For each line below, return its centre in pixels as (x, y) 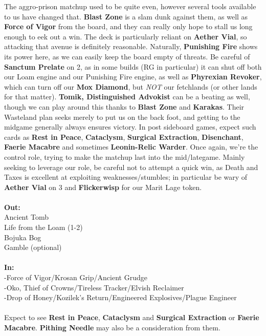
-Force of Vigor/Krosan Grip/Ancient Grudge (76, 277)
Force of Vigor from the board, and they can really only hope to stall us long (128, 26)
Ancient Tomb (27, 217)
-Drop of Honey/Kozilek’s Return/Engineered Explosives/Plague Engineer (120, 297)
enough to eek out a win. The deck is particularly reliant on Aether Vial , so (126, 36)
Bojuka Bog (23, 237)
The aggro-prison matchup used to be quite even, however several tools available (130, 6)
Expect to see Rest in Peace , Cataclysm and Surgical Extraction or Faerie (132, 317)
